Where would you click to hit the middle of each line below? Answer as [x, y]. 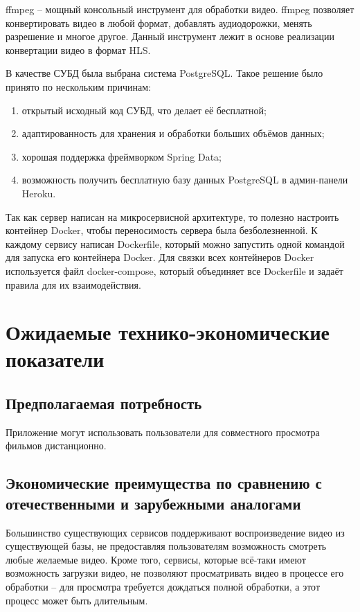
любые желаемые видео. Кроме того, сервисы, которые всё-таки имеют [156, 559]
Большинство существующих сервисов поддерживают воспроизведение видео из [175, 532]
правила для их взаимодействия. [73, 284]
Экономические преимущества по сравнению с [164, 483]
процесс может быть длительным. [77, 600]
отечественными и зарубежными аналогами [153, 503]
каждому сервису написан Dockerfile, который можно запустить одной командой [175, 243]
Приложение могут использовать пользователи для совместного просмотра [163, 432]
